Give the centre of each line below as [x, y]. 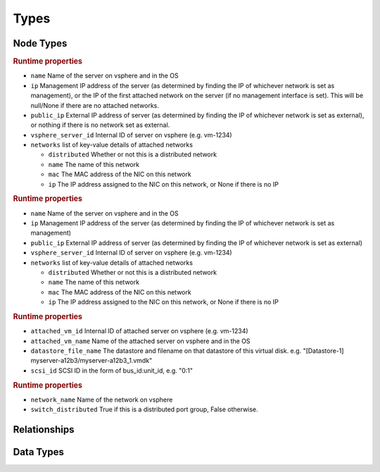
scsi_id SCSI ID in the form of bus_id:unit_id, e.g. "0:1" [112, 371]
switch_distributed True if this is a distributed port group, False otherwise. [144, 409]
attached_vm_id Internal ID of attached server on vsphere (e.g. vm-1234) [140, 331]
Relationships [44, 430]
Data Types [39, 452]
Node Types [40, 43]
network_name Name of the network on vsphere [102, 399]
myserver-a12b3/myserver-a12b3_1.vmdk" [91, 361]
